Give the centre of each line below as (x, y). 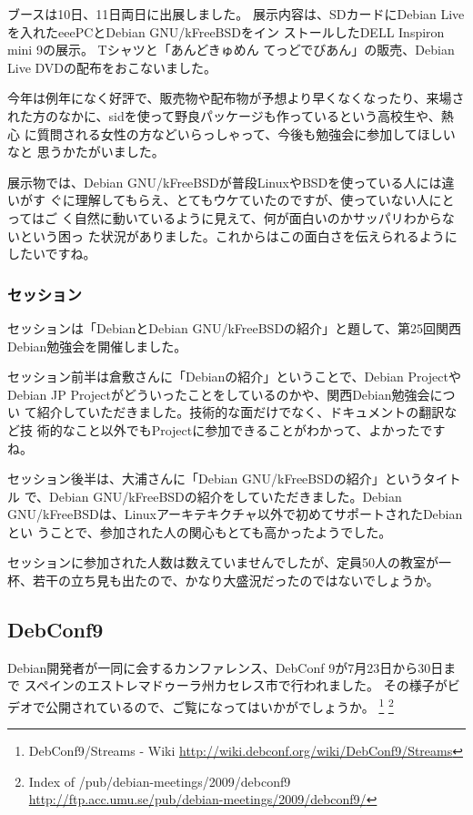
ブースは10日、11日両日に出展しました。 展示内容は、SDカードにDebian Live (236, 14)
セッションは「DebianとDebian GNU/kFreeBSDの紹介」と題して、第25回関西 (234, 327)
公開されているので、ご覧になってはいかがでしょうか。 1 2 (219, 705)
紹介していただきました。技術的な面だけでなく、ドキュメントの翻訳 (241, 412)
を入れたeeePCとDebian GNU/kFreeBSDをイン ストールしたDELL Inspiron (226, 31)
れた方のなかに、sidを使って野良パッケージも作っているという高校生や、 (224, 115)
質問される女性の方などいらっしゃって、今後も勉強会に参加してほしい (246, 133)
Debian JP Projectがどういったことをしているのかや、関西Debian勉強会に (225, 394)
